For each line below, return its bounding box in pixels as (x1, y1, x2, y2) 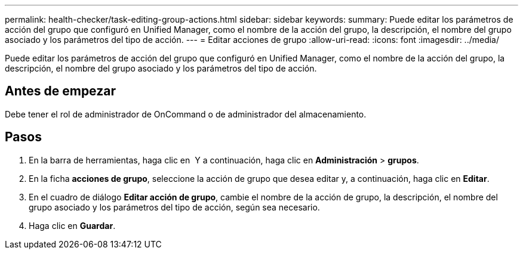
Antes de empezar (5, 83, 116, 99)
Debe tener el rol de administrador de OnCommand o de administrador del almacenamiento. (5, 109, 367, 119)
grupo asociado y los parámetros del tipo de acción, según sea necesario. (29, 202, 320, 212)
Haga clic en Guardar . (29, 220, 116, 231)
